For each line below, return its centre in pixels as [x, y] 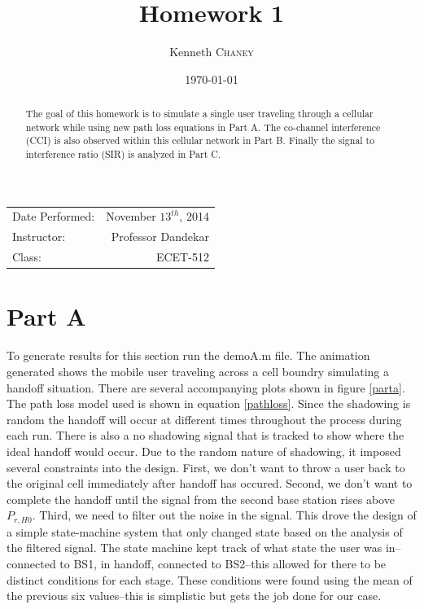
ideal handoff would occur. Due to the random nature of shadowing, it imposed [204, 451]
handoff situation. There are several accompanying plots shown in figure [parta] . [206, 387]
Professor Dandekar [160, 237]
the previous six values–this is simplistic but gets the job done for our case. [194, 596]
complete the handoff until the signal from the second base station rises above [201, 499]
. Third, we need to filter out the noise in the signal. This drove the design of [224, 515]
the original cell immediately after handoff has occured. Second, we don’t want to [210, 483]
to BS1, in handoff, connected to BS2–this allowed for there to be [223, 563]
